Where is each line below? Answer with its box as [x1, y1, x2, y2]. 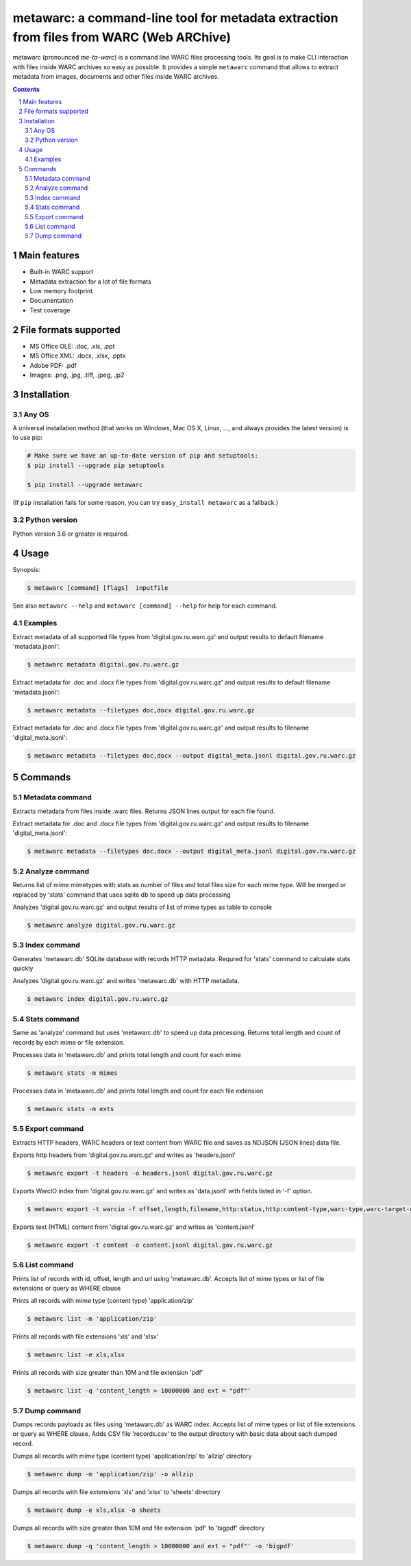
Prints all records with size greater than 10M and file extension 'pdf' [12, 1369, 203, 1377]
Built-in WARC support [29, 268, 94, 276]
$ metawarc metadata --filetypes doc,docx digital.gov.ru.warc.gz [27, 706, 255, 714]
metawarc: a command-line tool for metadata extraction [12, 10, 338, 25]
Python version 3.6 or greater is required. [12, 530, 129, 538]
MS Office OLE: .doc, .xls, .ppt [29, 342, 115, 350]
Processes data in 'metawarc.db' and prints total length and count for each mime [12, 1050, 241, 1058]
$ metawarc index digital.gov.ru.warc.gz [27, 995, 169, 1003]
